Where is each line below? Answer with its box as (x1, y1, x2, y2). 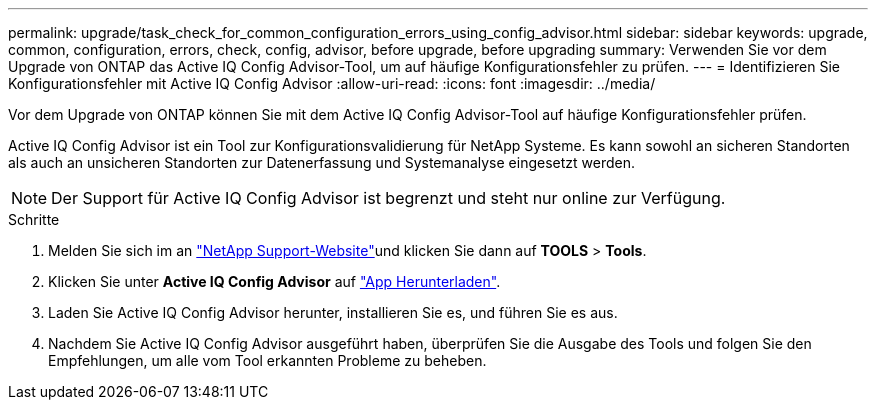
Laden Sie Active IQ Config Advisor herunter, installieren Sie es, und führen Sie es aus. (48, 304, 618, 321)
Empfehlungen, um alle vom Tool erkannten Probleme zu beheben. (48, 352, 487, 369)
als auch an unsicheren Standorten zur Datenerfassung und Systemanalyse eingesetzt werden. (8, 154, 635, 171)
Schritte (8, 211, 60, 228)
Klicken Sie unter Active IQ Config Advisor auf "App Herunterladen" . (48, 273, 501, 290)
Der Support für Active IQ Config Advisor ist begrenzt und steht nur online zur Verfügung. (51, 188, 726, 208)
